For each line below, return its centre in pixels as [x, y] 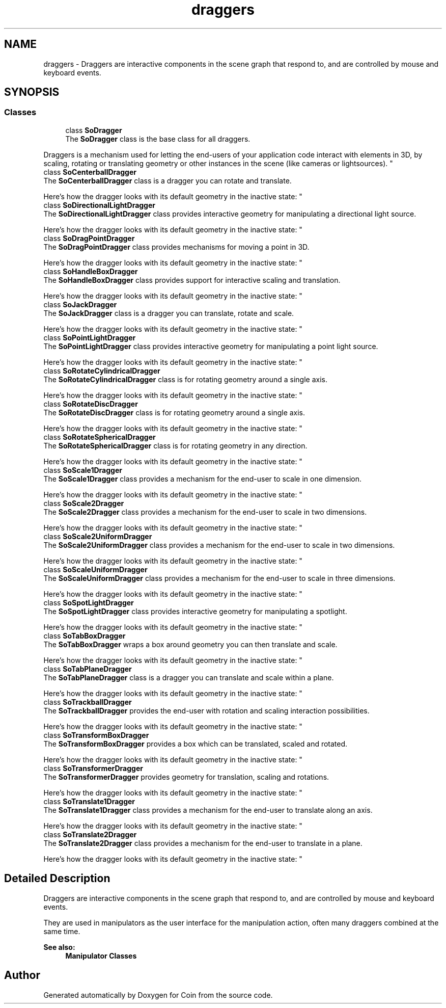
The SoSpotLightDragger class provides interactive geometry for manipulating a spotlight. [195, 611]
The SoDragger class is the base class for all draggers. [158, 139]
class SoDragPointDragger [89, 238]
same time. [62, 931]
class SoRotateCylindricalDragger [102, 370]
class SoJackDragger [80, 304]
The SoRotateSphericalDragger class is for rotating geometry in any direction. [175, 445]
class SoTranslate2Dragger [90, 834]
